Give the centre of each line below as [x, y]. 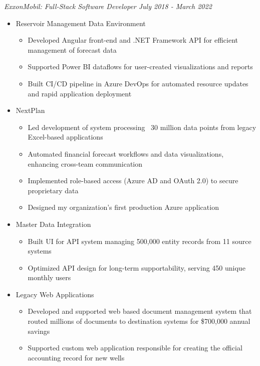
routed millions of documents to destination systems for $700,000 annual [139, 321]
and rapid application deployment [80, 93]
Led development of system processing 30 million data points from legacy [142, 127]
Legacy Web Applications [55, 294]
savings [39, 331]
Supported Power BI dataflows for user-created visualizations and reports [140, 67]
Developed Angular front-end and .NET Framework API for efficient [133, 40]
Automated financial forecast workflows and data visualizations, [126, 153]
